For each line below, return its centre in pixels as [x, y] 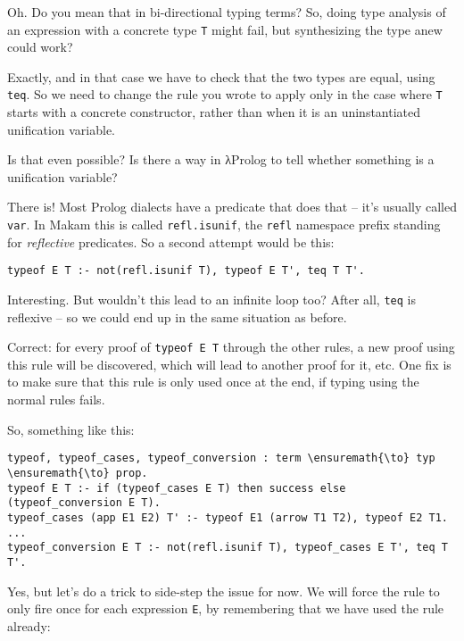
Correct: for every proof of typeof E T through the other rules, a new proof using [231, 347]
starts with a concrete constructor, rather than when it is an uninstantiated [214, 112]
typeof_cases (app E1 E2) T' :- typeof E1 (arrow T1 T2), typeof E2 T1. [228, 517]
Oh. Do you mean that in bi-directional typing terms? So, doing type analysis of [227, 12]
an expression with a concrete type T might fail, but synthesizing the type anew [225, 29]
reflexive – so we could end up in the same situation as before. [177, 316]
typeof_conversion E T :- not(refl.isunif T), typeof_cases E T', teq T [228, 548]
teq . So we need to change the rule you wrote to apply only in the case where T [225, 94]
